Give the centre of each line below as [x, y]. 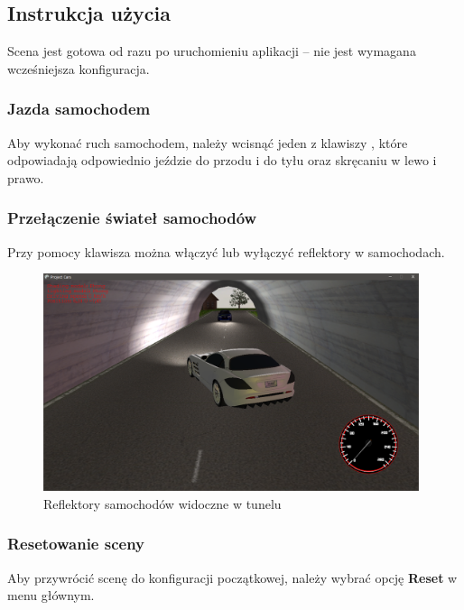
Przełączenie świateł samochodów [132, 218]
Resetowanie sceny [76, 544]
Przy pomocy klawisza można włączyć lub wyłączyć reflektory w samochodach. [226, 251]
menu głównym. [51, 595]
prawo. [26, 177]
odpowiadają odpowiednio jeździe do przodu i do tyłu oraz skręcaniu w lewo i [222, 160]
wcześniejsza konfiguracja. [79, 68]
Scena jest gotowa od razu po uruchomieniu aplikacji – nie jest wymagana [212, 51]
